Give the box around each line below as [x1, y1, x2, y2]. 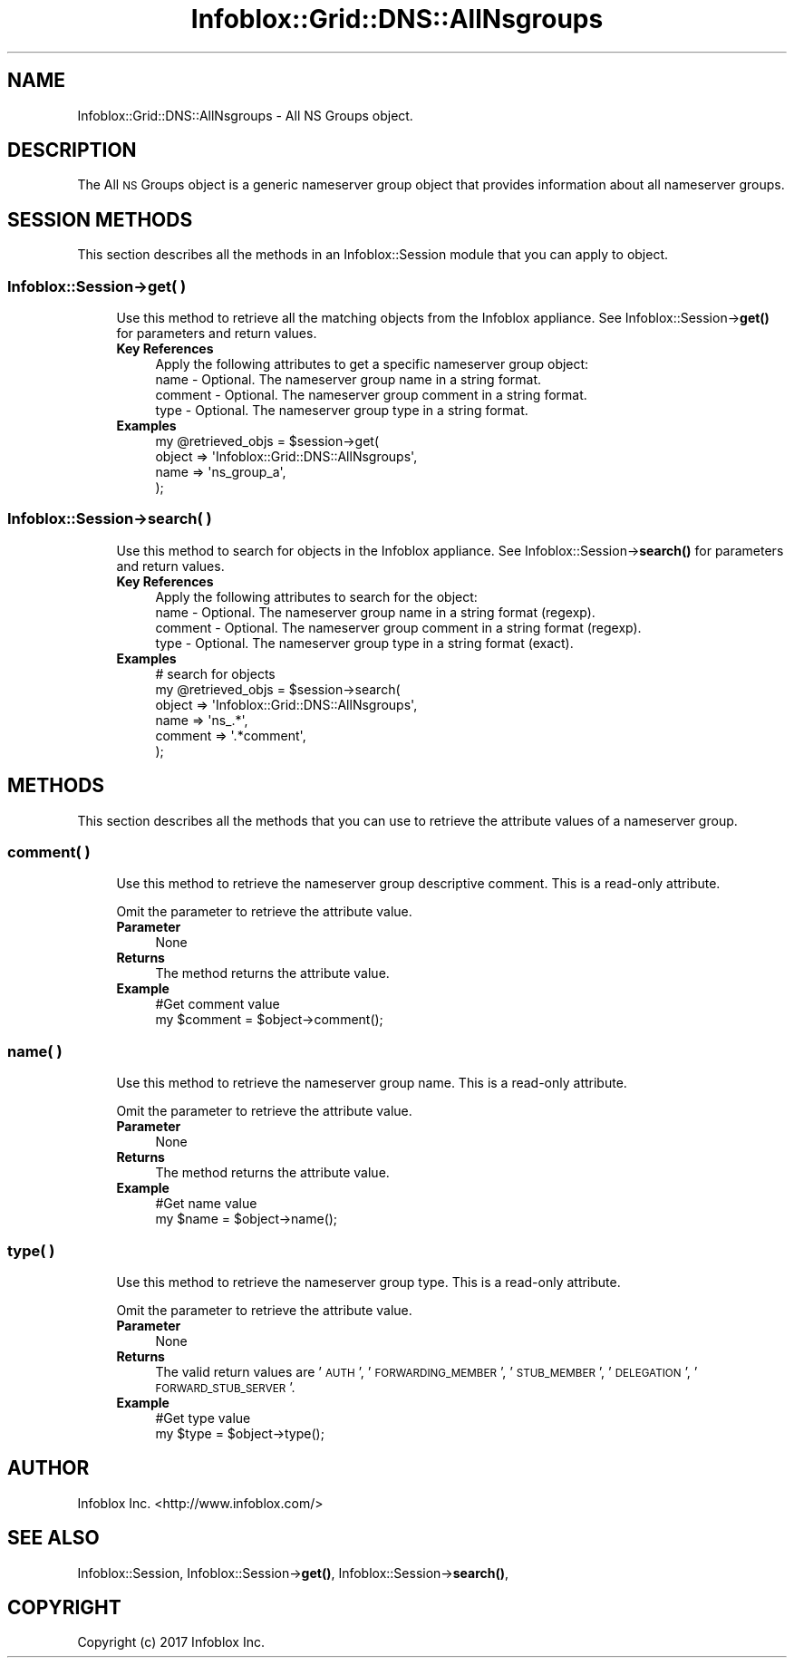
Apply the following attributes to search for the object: [155, 588, 478, 605]
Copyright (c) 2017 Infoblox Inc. [77, 1634, 265, 1650]
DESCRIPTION [7, 139, 137, 162]
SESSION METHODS [7, 208, 193, 231]
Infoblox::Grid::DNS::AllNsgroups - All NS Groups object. [77, 107, 413, 123]
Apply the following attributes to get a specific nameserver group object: [155, 356, 589, 373]
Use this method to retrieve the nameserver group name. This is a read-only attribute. [116, 1075, 627, 1091]
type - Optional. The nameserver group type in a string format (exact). [155, 634, 574, 651]
